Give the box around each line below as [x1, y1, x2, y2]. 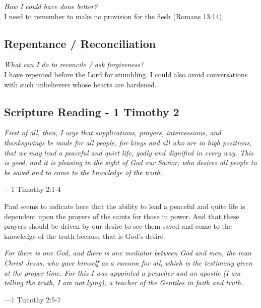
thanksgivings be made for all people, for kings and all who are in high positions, [4, 137, 252, 147]
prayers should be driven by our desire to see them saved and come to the [4, 221, 232, 231]
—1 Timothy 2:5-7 [4, 294, 61, 304]
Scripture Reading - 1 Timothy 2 [4, 104, 179, 119]
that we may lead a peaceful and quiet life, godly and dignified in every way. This [4, 147, 254, 158]
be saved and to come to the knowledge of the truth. [4, 167, 162, 177]
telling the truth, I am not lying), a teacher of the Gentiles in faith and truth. [4, 277, 243, 288]
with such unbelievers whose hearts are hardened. [4, 79, 157, 89]
